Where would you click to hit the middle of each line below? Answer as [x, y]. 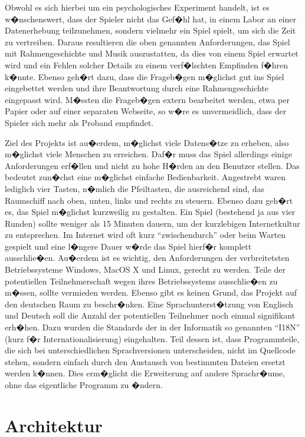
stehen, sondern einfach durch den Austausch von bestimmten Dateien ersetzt [145, 361]
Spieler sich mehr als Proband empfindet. [79, 122]
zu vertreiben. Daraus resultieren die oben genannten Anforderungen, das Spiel [147, 42]
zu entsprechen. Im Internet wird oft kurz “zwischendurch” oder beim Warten [145, 235]
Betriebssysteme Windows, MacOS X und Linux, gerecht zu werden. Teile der [145, 269]
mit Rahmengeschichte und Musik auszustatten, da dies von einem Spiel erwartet [152, 53]
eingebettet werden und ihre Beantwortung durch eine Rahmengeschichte [137, 88]
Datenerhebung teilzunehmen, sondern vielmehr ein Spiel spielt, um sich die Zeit [150, 30]
